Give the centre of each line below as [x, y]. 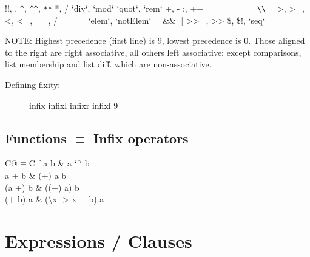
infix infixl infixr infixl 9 [74, 105]
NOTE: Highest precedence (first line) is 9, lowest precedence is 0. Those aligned [155, 40]
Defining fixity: [33, 85]
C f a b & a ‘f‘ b [59, 163]
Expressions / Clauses [99, 240]
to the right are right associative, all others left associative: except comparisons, [153, 52]
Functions [36, 138]
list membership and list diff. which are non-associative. [108, 64]
